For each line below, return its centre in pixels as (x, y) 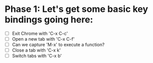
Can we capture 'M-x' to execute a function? (58, 45)
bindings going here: (49, 20)
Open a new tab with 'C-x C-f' (43, 39)
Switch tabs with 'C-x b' (37, 56)
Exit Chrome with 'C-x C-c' (40, 33)
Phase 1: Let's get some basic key (76, 9)
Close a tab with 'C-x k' (36, 50)
